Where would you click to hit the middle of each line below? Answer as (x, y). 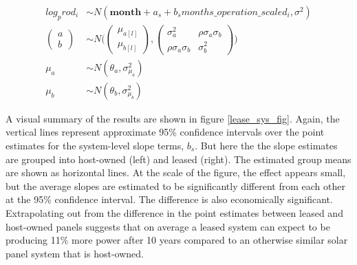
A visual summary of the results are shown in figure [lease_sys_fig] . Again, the (173, 118)
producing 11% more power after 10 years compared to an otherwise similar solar (177, 240)
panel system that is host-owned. (75, 253)
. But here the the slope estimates (266, 146)
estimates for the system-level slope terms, (95, 146)
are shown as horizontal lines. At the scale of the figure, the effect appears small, (176, 172)
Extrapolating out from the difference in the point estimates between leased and (174, 212)
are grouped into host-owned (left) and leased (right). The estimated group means (178, 159)
